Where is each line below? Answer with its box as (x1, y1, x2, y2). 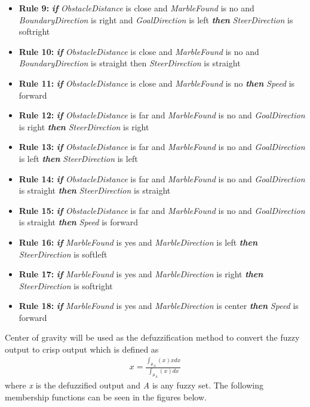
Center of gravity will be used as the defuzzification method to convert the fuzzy (5, 331, 300, 344)
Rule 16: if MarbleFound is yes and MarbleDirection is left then (19, 235, 258, 248)
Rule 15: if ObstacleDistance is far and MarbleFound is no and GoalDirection (19, 204, 305, 216)
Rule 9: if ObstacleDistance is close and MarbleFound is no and (19, 2, 254, 14)
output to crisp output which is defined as (5, 343, 159, 356)
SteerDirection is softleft (19, 247, 108, 260)
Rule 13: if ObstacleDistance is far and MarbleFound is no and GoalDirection (19, 140, 305, 153)
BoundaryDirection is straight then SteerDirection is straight (19, 57, 241, 69)
